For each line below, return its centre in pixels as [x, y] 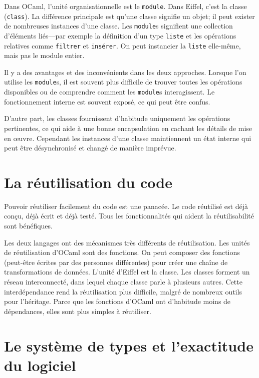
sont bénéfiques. [28, 226]
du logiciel [40, 365]
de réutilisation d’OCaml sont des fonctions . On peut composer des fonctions [122, 252]
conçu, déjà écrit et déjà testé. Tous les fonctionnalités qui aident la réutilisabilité [129, 216]
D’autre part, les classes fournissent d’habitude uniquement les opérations [117, 118]
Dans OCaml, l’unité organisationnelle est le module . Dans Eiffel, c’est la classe [125, 6]
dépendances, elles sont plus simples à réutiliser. [78, 311]
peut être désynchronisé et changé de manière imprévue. [90, 148]
